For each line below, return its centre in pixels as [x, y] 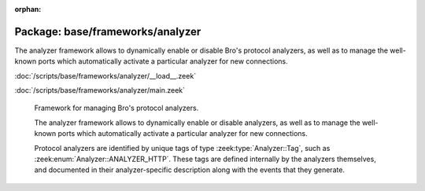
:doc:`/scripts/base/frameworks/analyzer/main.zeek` [100, 90]
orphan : [28, 9]
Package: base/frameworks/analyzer [108, 31]
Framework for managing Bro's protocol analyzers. [116, 108]
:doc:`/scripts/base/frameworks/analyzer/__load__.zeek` [105, 75]
